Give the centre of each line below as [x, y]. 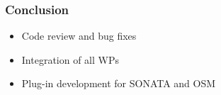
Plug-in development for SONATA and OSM [119, 83]
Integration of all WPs [70, 59]
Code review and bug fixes [79, 36]
